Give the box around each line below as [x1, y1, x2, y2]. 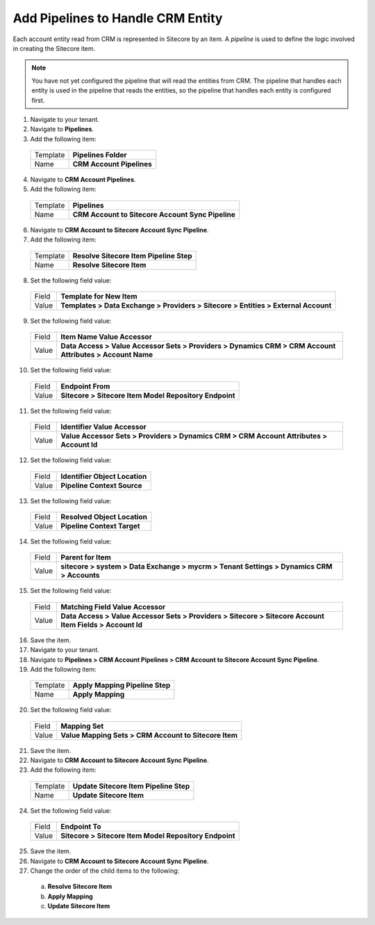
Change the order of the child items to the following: [30, 867, 180, 875]
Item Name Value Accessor [60, 332, 152, 342]
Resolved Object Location [60, 512, 147, 521]
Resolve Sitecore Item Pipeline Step [72, 251, 192, 260]
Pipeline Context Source [60, 480, 142, 490]
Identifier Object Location [60, 471, 147, 481]
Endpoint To [60, 822, 101, 832]
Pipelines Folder [72, 150, 128, 160]
